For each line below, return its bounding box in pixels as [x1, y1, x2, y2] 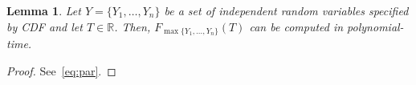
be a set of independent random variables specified [164, 2, 409, 18]
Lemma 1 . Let [6, 2, 81, 18]
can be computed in [249, 18, 344, 34]
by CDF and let [6, 18, 83, 34]
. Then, [114, 18, 151, 34]
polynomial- [347, 18, 404, 34]
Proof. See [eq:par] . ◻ [6, 62, 116, 79]
